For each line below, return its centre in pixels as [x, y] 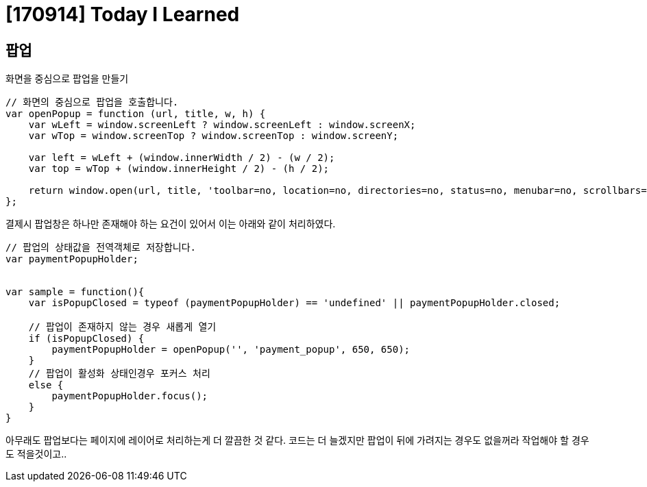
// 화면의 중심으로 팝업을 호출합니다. [92, 102]
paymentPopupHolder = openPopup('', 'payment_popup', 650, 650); [231, 350]
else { [46, 385]
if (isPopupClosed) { [86, 339]
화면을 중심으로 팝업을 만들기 [67, 79]
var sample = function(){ [75, 292]
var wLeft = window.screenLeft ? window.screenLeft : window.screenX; [222, 125]
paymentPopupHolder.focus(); [130, 396]
